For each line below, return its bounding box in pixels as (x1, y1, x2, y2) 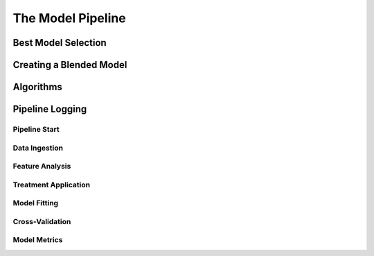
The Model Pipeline (12, 10, 126, 26)
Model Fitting (12, 198, 59, 208)
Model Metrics (12, 235, 63, 245)
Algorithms (12, 81, 62, 93)
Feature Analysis (12, 162, 71, 171)
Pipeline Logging (12, 103, 87, 115)
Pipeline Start (12, 124, 60, 134)
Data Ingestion (12, 143, 64, 153)
